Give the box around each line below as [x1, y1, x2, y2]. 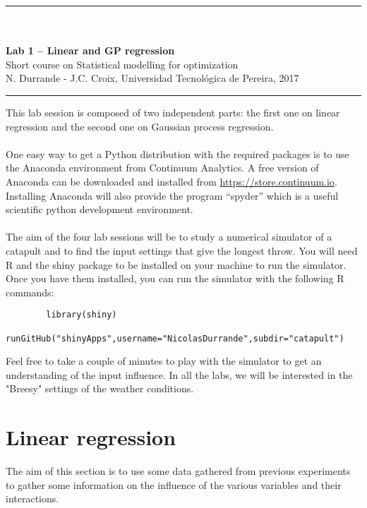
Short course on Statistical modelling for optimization [6, 56, 239, 71]
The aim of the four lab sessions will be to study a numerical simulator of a [6, 229, 332, 244]
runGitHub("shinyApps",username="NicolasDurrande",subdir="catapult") [6, 333, 344, 344]
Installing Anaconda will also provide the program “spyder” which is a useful [6, 188, 339, 202]
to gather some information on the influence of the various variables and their [6, 477, 342, 492]
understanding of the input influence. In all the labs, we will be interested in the [6, 367, 353, 382]
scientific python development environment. [6, 202, 193, 217]
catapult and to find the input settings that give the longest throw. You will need [6, 243, 358, 258]
